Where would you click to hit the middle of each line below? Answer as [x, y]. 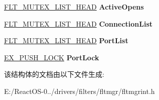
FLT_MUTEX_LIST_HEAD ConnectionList [78, 23]
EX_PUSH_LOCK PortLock [52, 57]
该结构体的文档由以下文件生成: [54, 74]
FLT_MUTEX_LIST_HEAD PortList [66, 40]
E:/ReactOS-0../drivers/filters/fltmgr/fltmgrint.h [79, 91]
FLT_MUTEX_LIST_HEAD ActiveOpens [74, 7]
